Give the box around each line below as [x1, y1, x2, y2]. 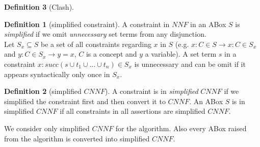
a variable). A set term [145, 48, 217, 59]
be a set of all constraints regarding [40, 38, 151, 49]
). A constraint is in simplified [105, 86, 198, 96]
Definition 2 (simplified [4, 86, 82, 96]
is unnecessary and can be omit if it [134, 58, 246, 69]
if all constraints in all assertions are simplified [60, 106, 205, 116]
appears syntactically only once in [4, 68, 110, 79]
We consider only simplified [4, 122, 90, 133]
